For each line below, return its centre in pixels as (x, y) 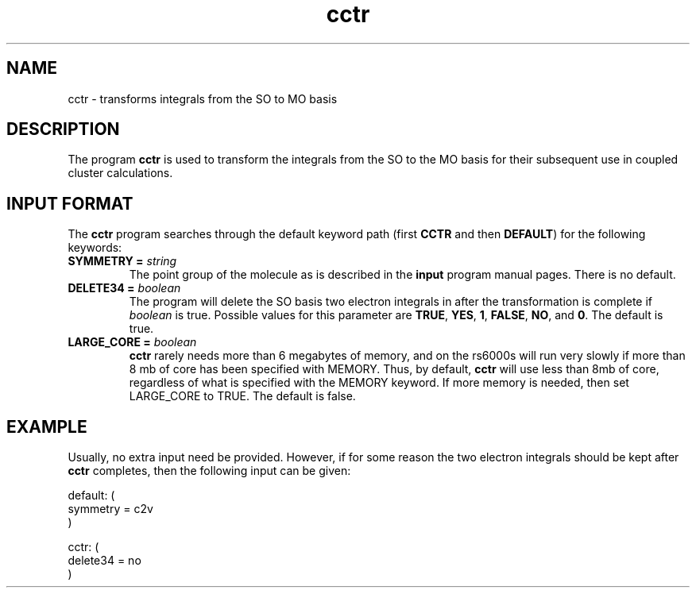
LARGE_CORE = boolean (132, 342)
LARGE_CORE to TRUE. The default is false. (242, 396)
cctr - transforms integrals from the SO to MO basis (203, 98)
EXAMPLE (47, 426)
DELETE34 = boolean (124, 288)
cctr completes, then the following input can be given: (209, 471)
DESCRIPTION (63, 129)
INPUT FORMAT (70, 203)
